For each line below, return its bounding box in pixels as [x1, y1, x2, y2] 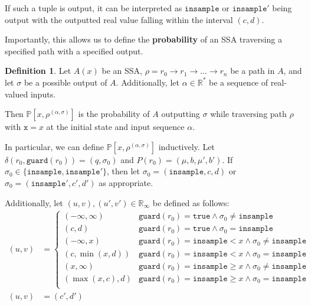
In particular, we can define [5, 140, 104, 152]
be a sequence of [209, 76, 269, 88]
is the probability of [78, 108, 150, 120]
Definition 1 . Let [5, 64, 71, 77]
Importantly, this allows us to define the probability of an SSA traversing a [5, 33, 282, 45]
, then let [107, 165, 140, 177]
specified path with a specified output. [5, 44, 143, 57]
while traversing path [210, 108, 287, 120]
